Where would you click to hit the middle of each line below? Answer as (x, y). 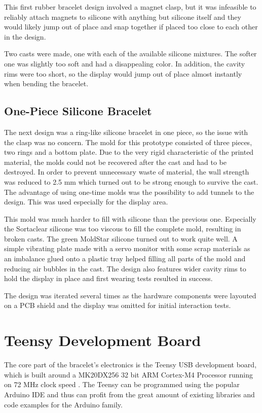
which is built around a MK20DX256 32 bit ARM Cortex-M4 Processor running (129, 374)
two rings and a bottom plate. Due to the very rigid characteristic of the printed (129, 152)
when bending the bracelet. (46, 83)
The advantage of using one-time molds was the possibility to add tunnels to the (129, 192)
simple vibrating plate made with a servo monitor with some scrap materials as (127, 248)
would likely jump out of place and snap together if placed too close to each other (131, 27)
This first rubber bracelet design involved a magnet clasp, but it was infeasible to (130, 7)
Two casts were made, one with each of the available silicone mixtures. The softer (130, 54)
